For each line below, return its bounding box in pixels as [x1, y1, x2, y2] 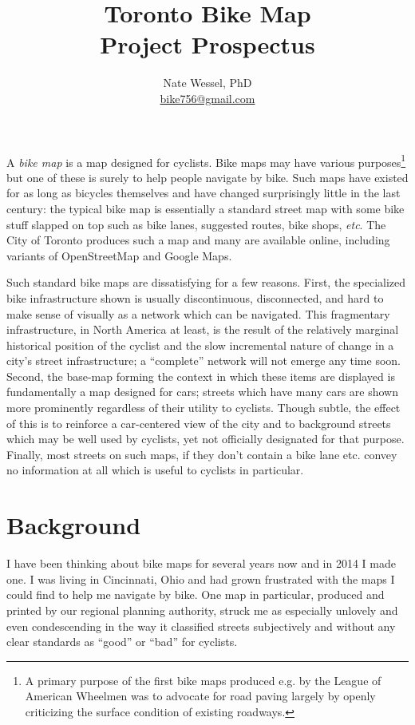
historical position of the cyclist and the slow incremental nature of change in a [6, 336, 394, 353]
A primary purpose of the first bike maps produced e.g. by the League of [25, 672, 381, 688]
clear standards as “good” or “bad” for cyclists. [6, 633, 238, 650]
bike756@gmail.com [160, 89, 255, 106]
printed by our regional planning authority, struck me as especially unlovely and [6, 601, 398, 618]
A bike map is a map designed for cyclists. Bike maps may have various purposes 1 [6, 151, 406, 170]
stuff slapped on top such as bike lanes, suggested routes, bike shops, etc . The [6, 216, 386, 232]
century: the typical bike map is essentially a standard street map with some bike [6, 200, 405, 216]
